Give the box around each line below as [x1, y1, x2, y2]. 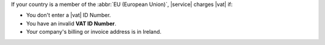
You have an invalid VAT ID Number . [26, 20, 117, 27]
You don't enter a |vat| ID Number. [26, 12, 111, 19]
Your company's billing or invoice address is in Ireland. [26, 28, 162, 36]
